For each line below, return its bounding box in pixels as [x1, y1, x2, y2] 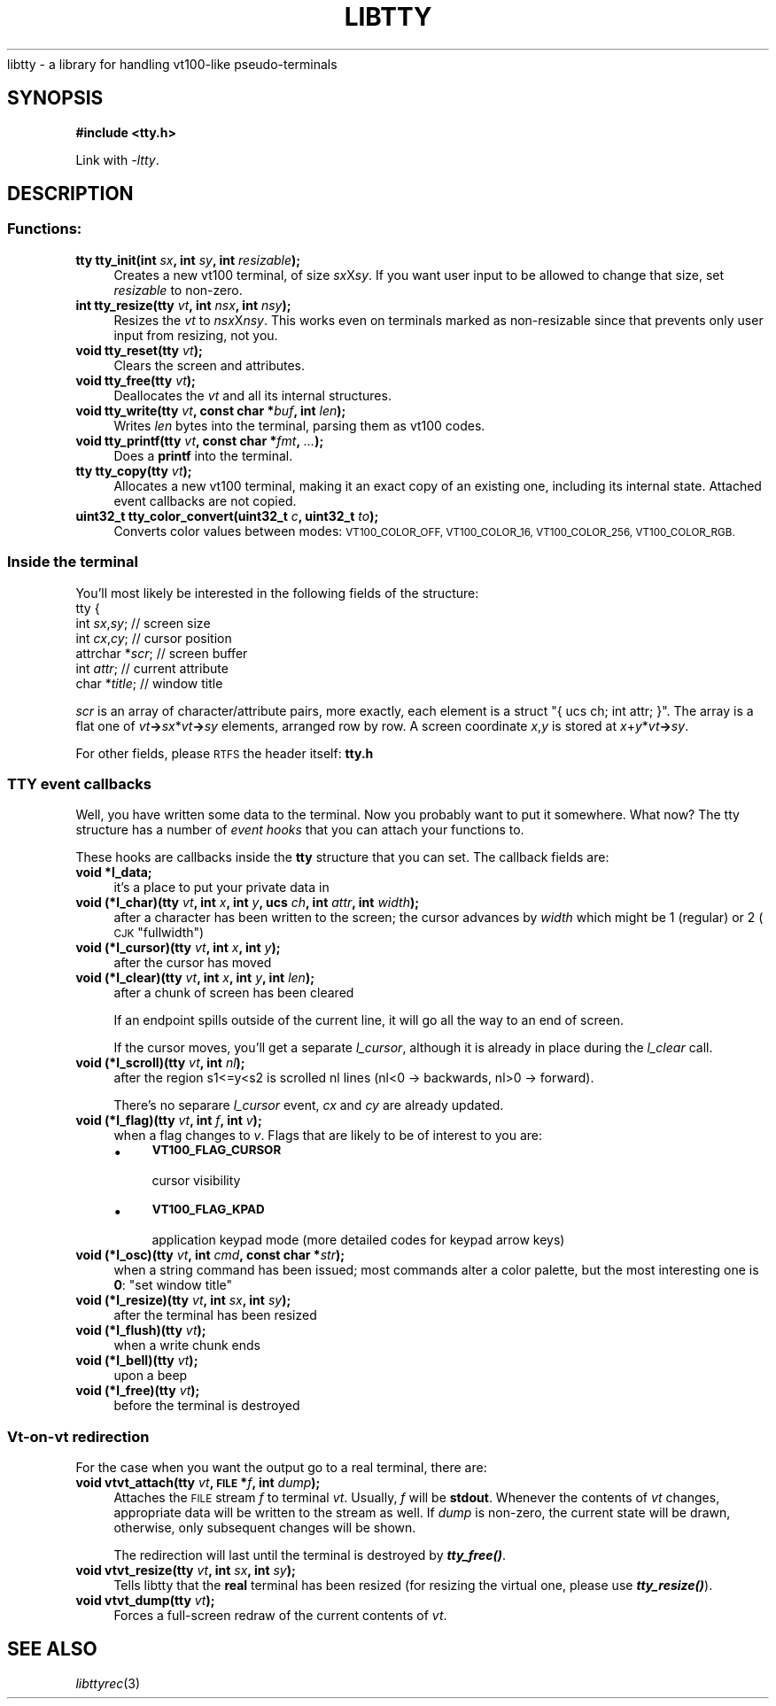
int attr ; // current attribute [75, 660, 229, 676]
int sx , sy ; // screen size [75, 615, 211, 631]
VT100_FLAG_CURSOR [151, 1143, 282, 1158]
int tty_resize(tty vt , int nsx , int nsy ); [75, 297, 291, 313]
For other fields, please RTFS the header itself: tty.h [75, 745, 374, 761]
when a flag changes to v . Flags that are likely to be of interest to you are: [113, 1128, 543, 1144]
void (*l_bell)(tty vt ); [75, 1353, 198, 1369]
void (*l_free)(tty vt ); [75, 1383, 200, 1399]
